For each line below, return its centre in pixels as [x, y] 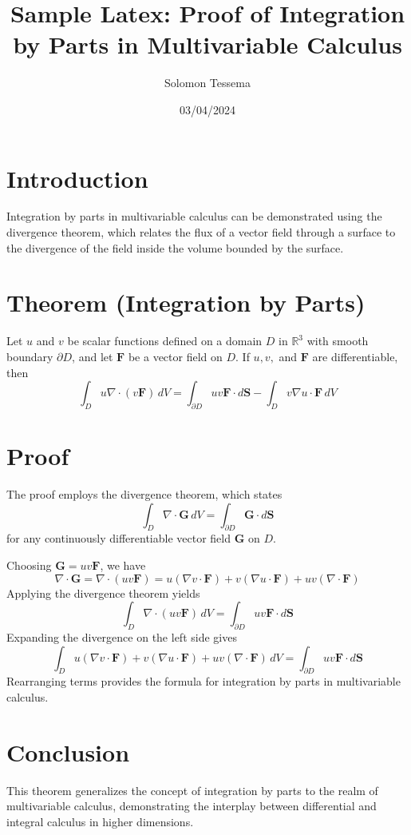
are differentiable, [355, 356]
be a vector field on [175, 356]
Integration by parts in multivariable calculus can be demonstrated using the [194, 216]
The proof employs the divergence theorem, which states [144, 494]
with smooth [338, 341]
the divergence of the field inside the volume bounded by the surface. [175, 247]
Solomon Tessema [207, 83]
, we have [123, 565]
